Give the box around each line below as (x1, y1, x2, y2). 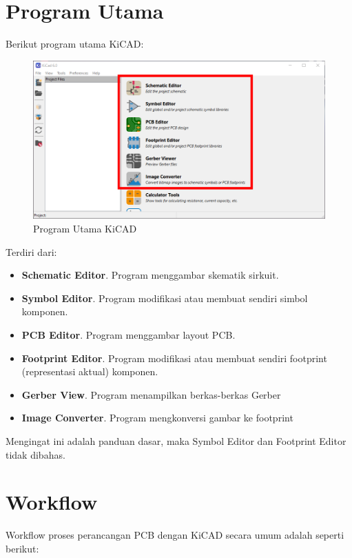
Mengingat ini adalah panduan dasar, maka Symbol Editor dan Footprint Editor (6, 433, 346, 448)
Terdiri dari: (6, 244, 57, 259)
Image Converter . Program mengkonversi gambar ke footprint (21, 410, 293, 425)
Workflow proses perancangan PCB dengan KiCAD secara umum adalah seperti (6, 528, 344, 542)
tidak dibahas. (6, 447, 65, 461)
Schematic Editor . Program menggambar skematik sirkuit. (21, 268, 279, 282)
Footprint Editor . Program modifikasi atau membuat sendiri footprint (21, 350, 327, 365)
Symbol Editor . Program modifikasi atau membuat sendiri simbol (21, 290, 308, 305)
